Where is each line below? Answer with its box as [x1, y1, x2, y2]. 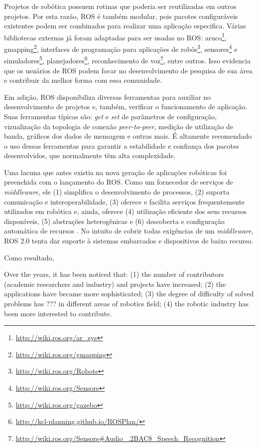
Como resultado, [4, 252, 54, 262]
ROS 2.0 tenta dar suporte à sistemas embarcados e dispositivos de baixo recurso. [4, 235, 254, 246]
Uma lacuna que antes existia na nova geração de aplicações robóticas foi [4, 167, 227, 177]
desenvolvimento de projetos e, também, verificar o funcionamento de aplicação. [4, 101, 248, 112]
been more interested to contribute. [4, 308, 112, 318]
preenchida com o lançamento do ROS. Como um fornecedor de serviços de [4, 177, 233, 187]
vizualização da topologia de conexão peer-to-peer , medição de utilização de [4, 121, 234, 131]
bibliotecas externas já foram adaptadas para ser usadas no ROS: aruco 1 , [4, 30, 227, 42]
